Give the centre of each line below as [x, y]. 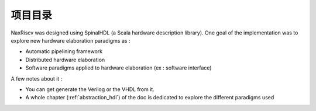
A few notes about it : [37, 78]
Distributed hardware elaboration [65, 60]
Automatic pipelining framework [64, 51]
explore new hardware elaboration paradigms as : [71, 40]
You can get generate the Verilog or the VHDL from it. [90, 89]
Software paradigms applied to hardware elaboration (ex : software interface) [118, 68]
